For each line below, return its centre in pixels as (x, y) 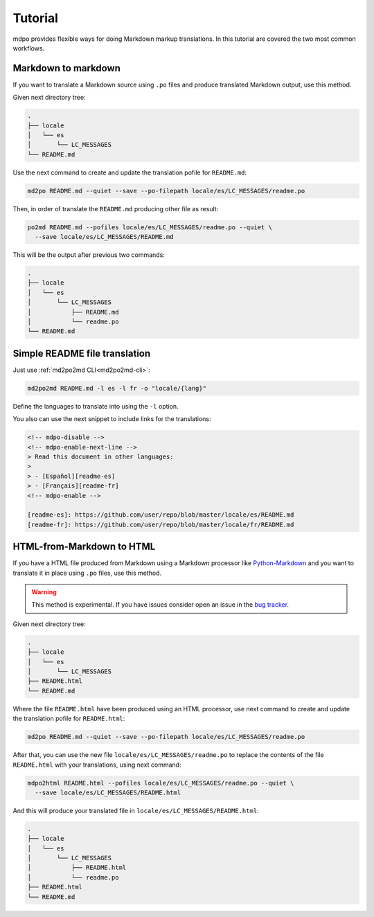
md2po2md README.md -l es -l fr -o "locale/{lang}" (117, 388)
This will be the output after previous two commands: (89, 255)
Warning (44, 592)
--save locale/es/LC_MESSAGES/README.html (108, 792)
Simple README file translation (82, 353)
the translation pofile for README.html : (69, 719)
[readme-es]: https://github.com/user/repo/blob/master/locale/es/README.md (161, 515)
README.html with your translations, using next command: (97, 765)
